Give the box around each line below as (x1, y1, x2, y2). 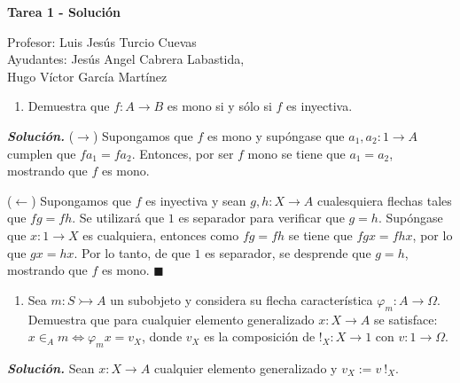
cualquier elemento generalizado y (153, 358, 338, 377)
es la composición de (204, 327, 316, 346)
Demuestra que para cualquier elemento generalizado (27, 309, 315, 328)
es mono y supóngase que (207, 126, 345, 145)
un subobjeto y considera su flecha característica (110, 290, 373, 309)
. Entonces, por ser (131, 144, 234, 162)
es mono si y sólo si (167, 97, 272, 115)
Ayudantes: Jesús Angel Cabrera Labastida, (7, 50, 245, 68)
